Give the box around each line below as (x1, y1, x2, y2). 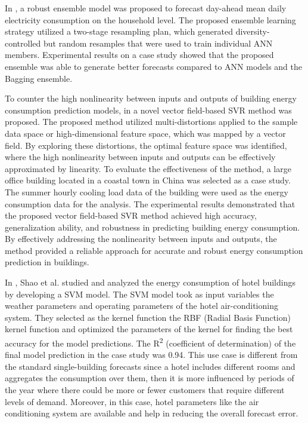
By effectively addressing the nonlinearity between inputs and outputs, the (5, 232, 277, 245)
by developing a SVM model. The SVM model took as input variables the (5, 287, 274, 300)
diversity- (235, 25, 270, 38)
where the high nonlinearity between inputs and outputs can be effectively (5, 151, 276, 163)
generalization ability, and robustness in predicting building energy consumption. (5, 220, 300, 233)
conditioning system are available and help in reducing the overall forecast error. (5, 407, 298, 419)
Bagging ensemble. (5, 72, 73, 84)
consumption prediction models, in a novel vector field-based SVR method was (5, 103, 292, 116)
